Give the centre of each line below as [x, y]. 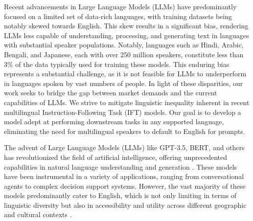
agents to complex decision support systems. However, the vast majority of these [125, 186]
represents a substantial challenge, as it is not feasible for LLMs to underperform [125, 74]
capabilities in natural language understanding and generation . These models [121, 166]
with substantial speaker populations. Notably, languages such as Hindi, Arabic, [124, 45]
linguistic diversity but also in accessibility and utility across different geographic [125, 205]
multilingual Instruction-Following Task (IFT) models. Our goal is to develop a [123, 112]
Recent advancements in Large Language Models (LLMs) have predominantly [120, 6]
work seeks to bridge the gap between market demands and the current [111, 93]
